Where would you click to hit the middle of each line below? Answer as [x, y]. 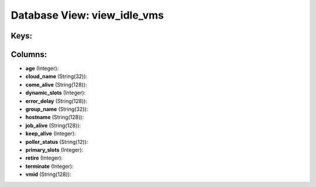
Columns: [29, 54]
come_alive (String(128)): [56, 84]
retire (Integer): [44, 158]
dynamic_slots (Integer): [56, 93]
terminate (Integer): [49, 166]
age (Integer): [42, 68]
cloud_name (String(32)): [56, 76]
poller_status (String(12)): [57, 142]
